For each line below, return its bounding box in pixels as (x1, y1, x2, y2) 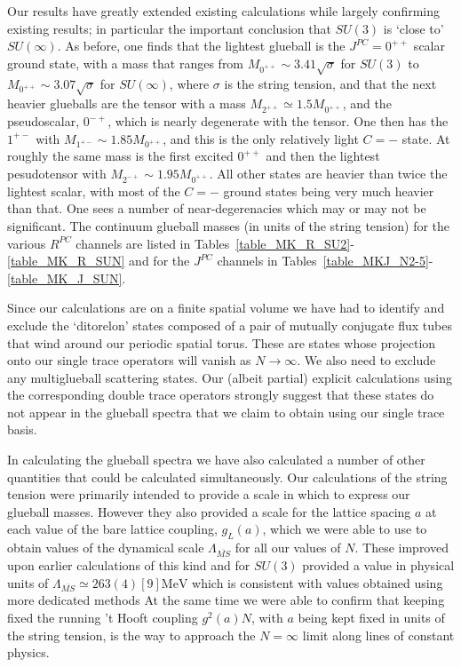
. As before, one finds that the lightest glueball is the (57, 36, 346, 55)
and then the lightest (266, 147, 380, 165)
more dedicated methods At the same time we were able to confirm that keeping (7, 591, 445, 609)
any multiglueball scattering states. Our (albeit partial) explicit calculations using (7, 368, 453, 386)
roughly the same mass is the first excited (7, 147, 234, 165)
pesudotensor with (7, 164, 107, 182)
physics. (7, 643, 50, 662)
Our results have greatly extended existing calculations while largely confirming (7, 2, 441, 20)
